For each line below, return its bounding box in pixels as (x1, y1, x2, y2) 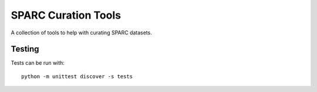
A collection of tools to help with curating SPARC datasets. (11, 29, 152, 36)
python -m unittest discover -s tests (21, 73, 133, 80)
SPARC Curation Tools (11, 9, 122, 22)
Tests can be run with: (11, 59, 65, 66)
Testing (11, 44, 39, 54)
